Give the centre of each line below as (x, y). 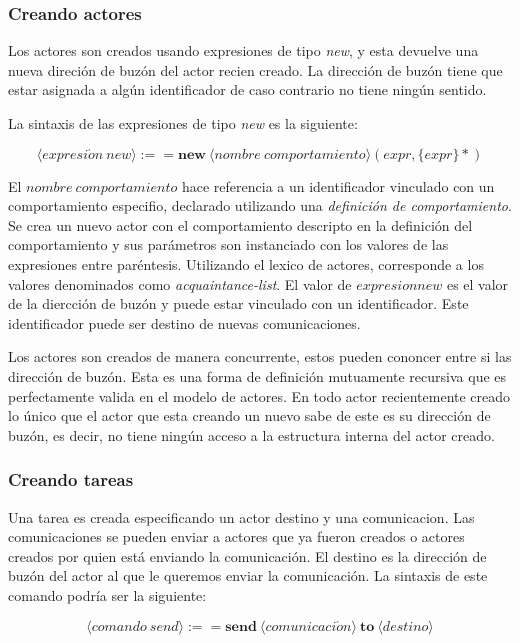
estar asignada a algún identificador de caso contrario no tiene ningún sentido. (247, 89)
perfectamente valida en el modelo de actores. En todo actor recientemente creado (259, 395)
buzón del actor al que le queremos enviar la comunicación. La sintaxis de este (248, 575)
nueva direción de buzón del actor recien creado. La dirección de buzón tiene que (255, 69)
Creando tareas (71, 479)
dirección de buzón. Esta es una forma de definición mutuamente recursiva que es (257, 375)
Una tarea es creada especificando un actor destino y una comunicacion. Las (241, 516)
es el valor (477, 283)
